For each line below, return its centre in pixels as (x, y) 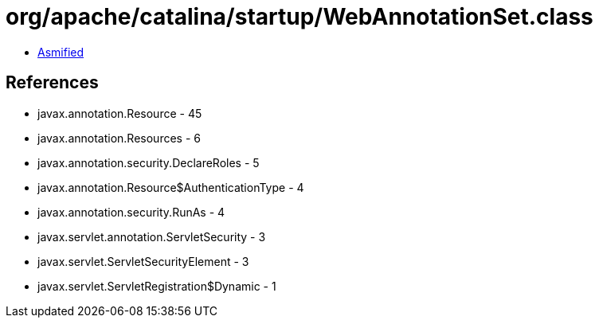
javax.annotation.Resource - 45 (120, 113)
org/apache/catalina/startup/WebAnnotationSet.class (299, 17)
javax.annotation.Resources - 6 (119, 138)
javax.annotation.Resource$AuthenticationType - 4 (171, 187)
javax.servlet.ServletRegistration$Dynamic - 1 (157, 286)
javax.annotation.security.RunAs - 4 (131, 212)
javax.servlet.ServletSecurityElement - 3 (143, 261)
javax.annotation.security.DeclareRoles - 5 (149, 162)
